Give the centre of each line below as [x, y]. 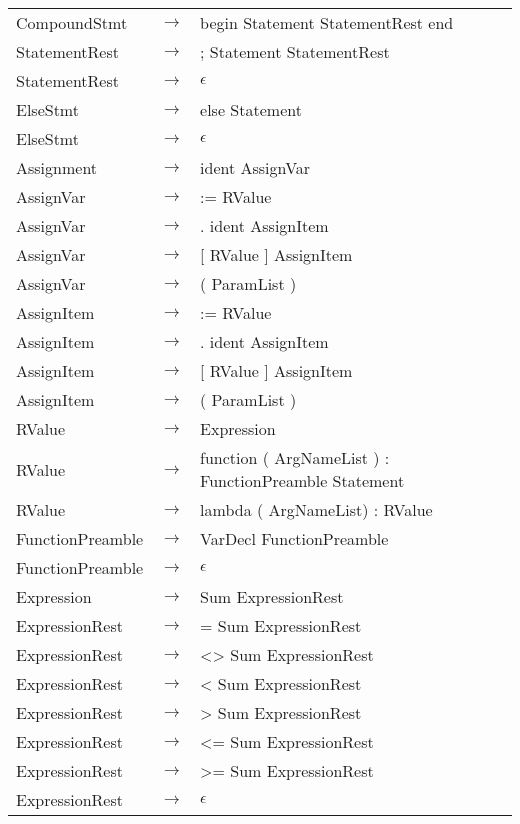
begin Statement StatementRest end [327, 22]
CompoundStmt [72, 22]
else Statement [251, 109]
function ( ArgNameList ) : [295, 457]
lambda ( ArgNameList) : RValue [316, 509]
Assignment [57, 167]
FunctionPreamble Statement [302, 480]
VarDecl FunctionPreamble [294, 538]
